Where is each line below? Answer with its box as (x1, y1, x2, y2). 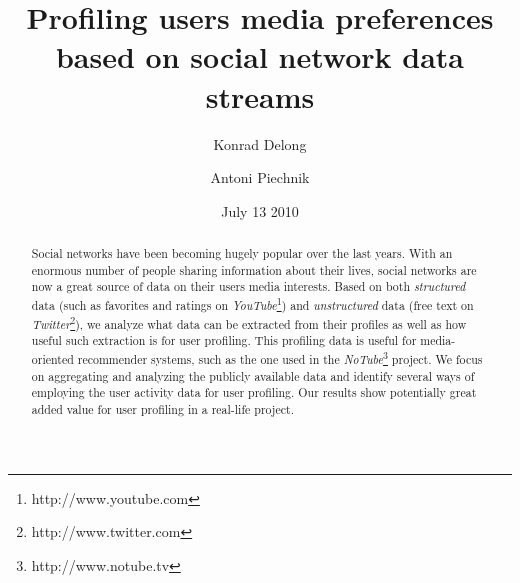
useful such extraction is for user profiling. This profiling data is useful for (31, 332, 417, 349)
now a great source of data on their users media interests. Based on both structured (31, 278, 466, 295)
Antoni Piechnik (210, 167, 310, 188)
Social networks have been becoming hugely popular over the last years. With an (31, 245, 453, 262)
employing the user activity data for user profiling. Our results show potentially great (31, 384, 477, 401)
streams (205, 75, 315, 116)
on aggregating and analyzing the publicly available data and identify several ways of (31, 367, 475, 384)
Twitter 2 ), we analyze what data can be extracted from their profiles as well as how (31, 312, 467, 332)
